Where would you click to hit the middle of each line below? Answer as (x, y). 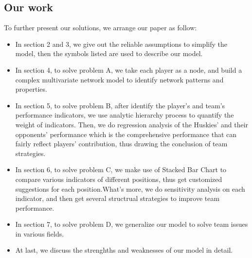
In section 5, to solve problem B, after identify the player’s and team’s (120, 105)
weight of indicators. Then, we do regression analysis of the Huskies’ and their (132, 124)
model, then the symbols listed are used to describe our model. (109, 53)
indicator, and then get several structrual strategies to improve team (117, 198)
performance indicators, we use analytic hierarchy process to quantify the (125, 115)
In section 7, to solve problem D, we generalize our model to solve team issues (132, 224)
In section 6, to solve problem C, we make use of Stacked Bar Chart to (121, 169)
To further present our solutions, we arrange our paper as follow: (100, 28)
